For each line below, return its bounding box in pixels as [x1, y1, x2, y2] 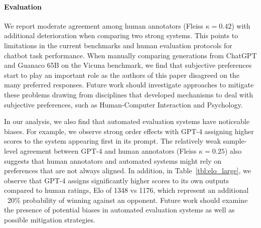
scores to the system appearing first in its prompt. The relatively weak [4, 136, 221, 146]
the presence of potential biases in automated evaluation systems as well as [4, 204, 235, 215]
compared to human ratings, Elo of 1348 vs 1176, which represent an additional [4, 185, 249, 195]
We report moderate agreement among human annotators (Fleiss [4, 20, 203, 31]
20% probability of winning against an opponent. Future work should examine [7, 194, 248, 205]
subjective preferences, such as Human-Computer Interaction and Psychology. [4, 99, 243, 109]
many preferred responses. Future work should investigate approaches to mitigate [4, 79, 254, 90]
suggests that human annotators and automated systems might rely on [4, 155, 222, 166]
